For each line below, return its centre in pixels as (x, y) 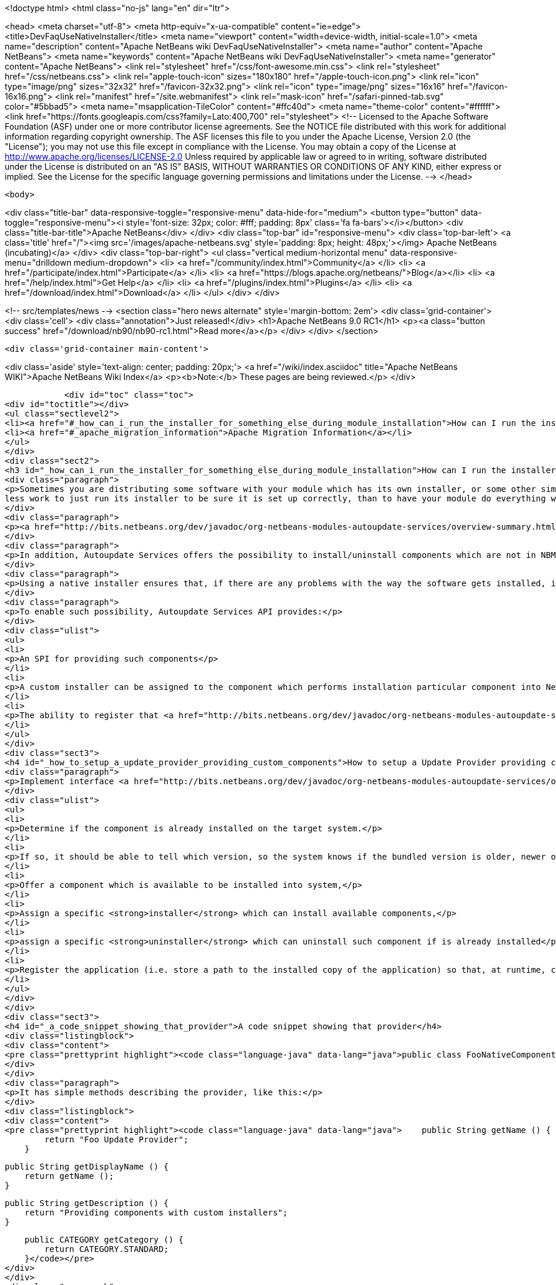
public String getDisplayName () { (87, 1167)
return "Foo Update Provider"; (116, 1139)
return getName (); (69, 1176)
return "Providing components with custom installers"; (156, 1213)
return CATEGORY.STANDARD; (107, 1249)
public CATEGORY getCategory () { (104, 1240)
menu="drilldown (38, 262)
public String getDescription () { (87, 1203)
